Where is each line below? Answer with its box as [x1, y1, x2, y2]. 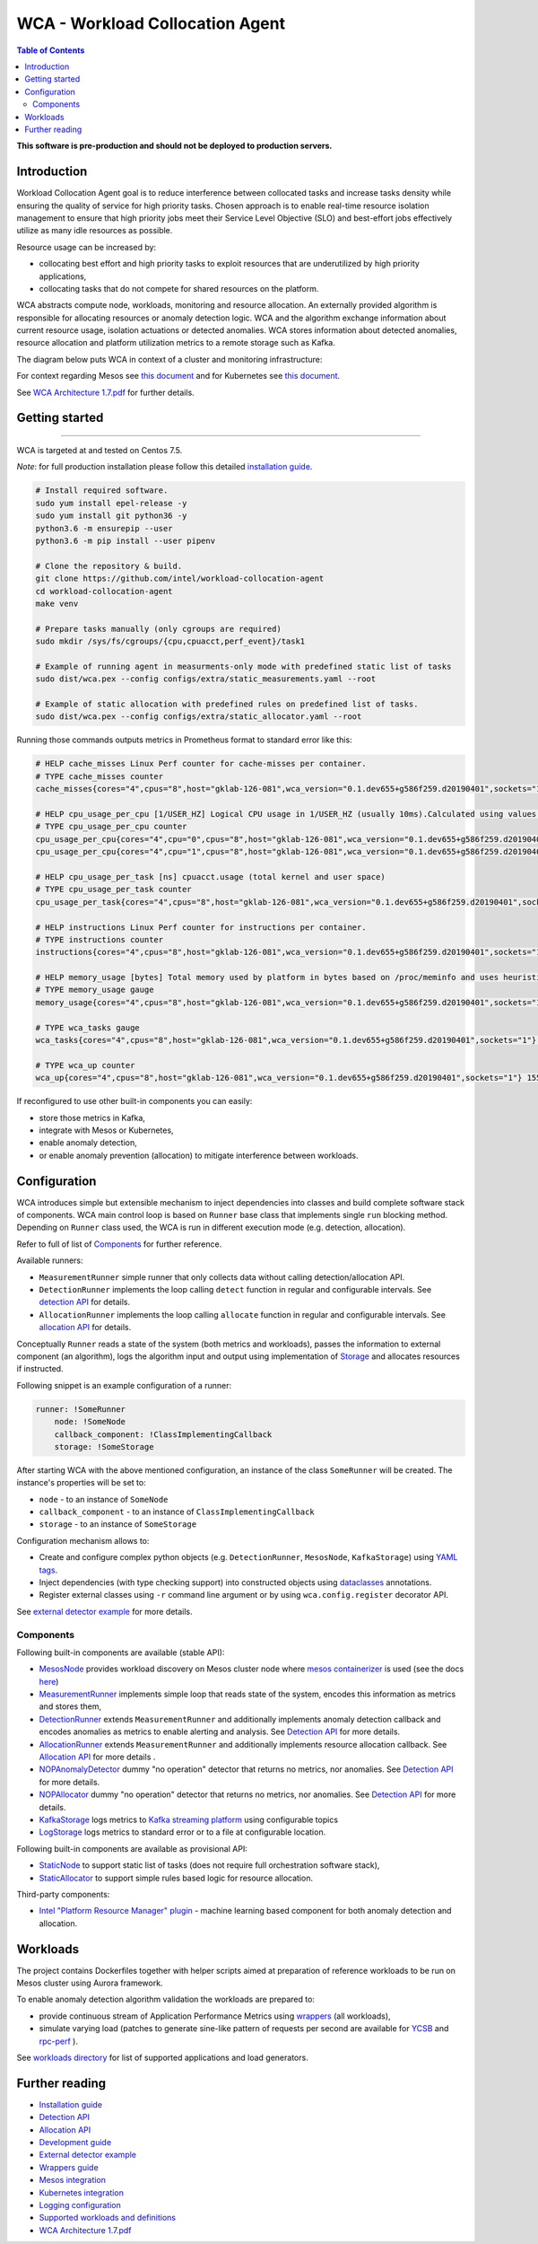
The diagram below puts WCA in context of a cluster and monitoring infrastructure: [16, 354, 323, 364]
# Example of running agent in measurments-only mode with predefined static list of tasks [35, 661, 452, 671]
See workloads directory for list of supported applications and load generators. [16, 2052, 308, 2063]
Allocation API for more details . [39, 1751, 156, 1763]
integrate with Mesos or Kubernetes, [39, 1125, 174, 1135]
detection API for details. [39, 1297, 131, 1308]
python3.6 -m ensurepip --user [35, 523, 174, 533]
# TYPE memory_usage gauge [35, 985, 154, 995]
